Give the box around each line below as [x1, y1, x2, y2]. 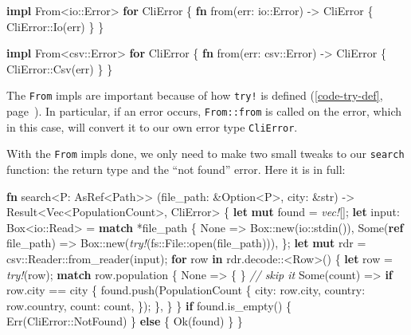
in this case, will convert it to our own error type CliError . [6, 118, 298, 135]
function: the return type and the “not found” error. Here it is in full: [6, 161, 346, 177]
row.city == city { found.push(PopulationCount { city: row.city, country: [6, 282, 366, 298]
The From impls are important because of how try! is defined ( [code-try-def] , [6, 87, 383, 104]
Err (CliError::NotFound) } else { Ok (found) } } [6, 313, 243, 329]
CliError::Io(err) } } [6, 18, 104, 34]
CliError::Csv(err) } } [6, 60, 113, 77]
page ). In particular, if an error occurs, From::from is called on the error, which [6, 103, 402, 120]
